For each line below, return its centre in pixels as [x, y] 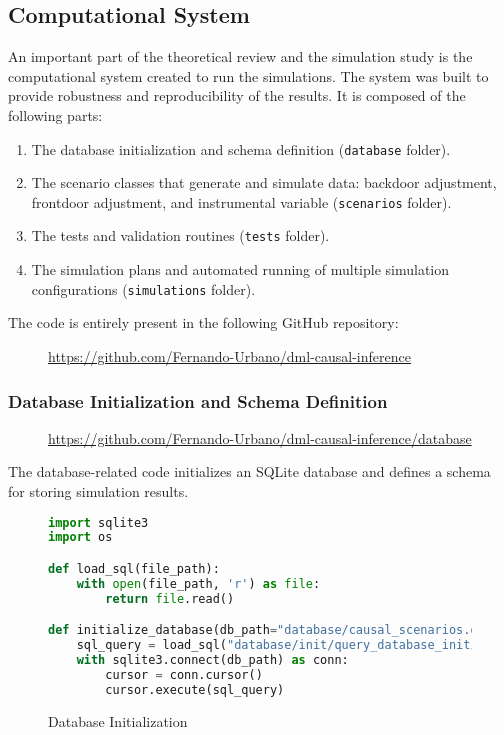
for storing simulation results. [98, 490]
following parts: [55, 114]
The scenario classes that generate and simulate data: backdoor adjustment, [264, 182]
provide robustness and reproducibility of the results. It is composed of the [237, 95]
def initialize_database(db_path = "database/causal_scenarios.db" [270, 630]
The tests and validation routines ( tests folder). [180, 235]
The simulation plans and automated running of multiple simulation [240, 269]
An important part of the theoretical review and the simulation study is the [240, 56]
